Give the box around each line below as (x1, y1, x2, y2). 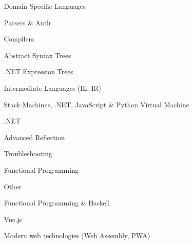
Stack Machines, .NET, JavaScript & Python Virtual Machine (4, 99, 189, 109)
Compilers (4, 34, 34, 44)
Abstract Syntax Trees (4, 50, 71, 60)
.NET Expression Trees (4, 66, 73, 77)
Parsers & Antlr (4, 17, 52, 27)
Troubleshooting (4, 148, 52, 159)
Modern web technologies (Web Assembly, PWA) (4, 230, 150, 241)
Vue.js (4, 214, 22, 224)
